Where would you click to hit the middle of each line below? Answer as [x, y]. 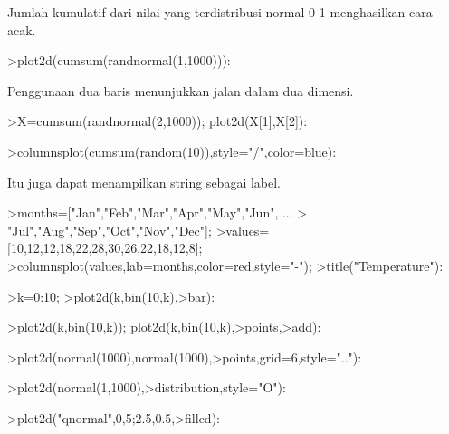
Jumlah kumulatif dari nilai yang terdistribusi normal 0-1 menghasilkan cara [220, 12]
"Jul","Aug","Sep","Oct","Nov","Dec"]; [110, 230]
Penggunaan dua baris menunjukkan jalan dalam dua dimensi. [181, 90]
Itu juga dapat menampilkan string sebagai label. [144, 182]
